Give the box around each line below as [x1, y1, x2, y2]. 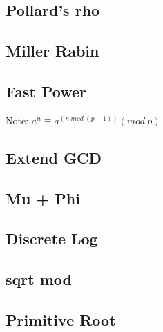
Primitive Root [6, 309, 116, 330]
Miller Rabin [6, 40, 99, 61]
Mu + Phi [6, 187, 80, 208]
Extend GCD [6, 146, 102, 168]
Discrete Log [6, 228, 98, 249]
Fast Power [6, 80, 86, 101]
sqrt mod [6, 268, 72, 290]
